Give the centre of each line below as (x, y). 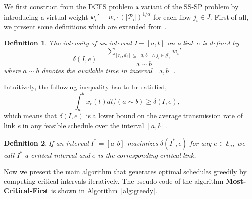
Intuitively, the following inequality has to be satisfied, (86, 87)
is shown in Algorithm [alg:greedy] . (104, 190)
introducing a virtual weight (46, 16)
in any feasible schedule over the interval (83, 125)
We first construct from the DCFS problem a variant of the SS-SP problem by (121, 6)
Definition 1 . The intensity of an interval (68, 43)
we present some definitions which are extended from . (85, 26)
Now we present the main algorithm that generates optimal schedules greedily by (125, 171)
